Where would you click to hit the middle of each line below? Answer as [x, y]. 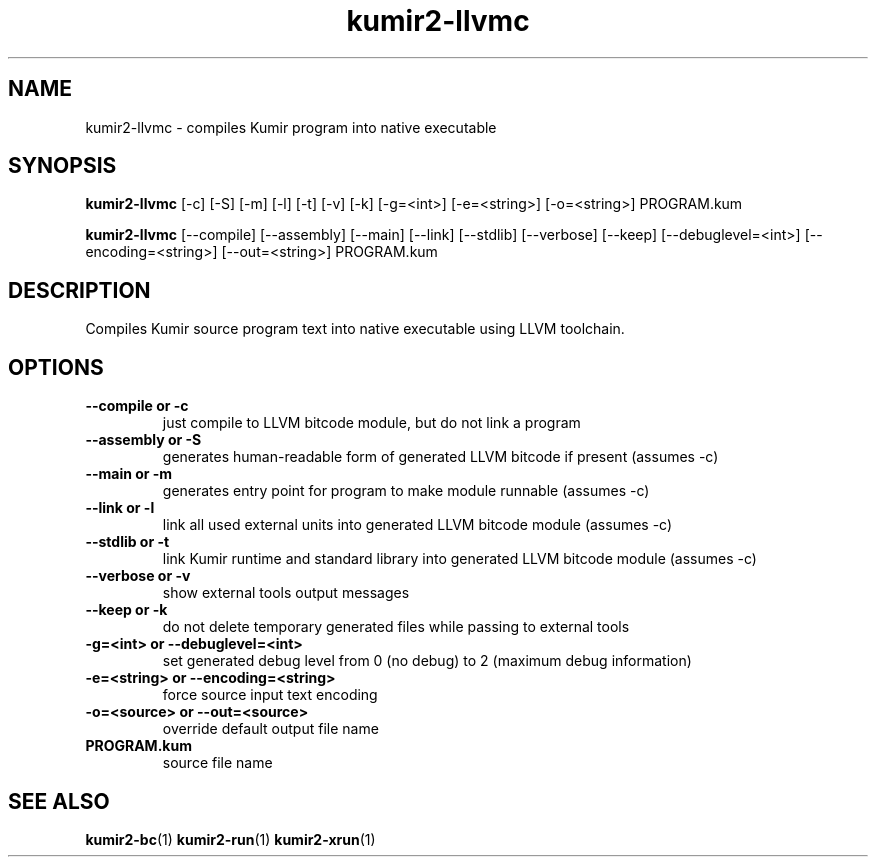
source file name [217, 763]
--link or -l [120, 508]
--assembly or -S [143, 440]
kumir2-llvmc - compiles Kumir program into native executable [291, 127]
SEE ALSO [59, 801]
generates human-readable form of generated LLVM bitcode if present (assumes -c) [440, 457]
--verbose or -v [138, 576]
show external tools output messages [286, 593]
